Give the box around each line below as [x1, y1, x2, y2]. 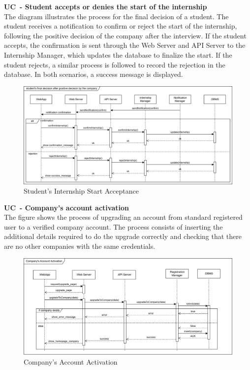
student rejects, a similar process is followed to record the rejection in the [4, 59, 225, 69]
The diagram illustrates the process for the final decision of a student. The [4, 11, 229, 21]
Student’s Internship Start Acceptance [24, 186, 139, 196]
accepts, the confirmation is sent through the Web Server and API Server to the [4, 40, 246, 50]
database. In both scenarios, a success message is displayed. [4, 69, 183, 79]
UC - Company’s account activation [4, 202, 129, 212]
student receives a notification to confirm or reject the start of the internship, [4, 21, 237, 31]
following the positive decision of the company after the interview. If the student [4, 30, 247, 40]
